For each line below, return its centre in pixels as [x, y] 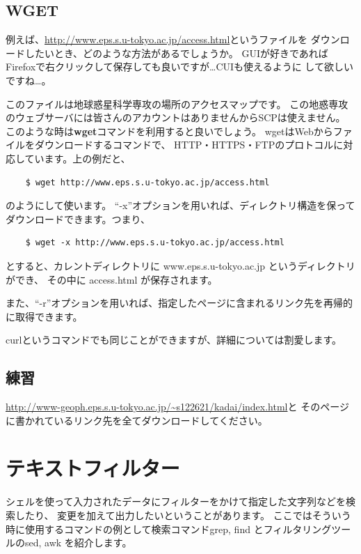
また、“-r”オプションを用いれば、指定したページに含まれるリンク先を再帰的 [179, 303]
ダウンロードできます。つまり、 [78, 218]
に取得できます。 [44, 316]
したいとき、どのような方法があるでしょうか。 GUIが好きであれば [176, 53]
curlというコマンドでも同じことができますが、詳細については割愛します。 [174, 340]
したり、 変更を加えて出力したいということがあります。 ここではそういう [183, 515]
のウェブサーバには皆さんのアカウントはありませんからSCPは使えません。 [176, 117]
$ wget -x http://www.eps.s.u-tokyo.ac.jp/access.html [155, 243]
